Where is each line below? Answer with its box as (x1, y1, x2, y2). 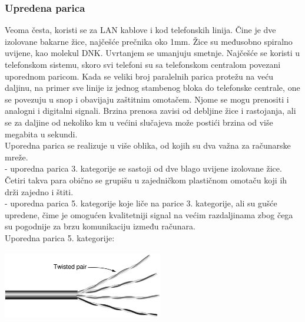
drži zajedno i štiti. (5, 185, 74, 198)
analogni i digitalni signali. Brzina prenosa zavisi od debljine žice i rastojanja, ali (5, 104, 296, 117)
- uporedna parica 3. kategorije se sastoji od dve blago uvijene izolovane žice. (5, 162, 282, 175)
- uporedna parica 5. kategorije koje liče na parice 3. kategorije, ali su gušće (5, 197, 277, 209)
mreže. (5, 150, 28, 163)
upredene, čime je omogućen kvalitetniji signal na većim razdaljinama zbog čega (5, 208, 293, 221)
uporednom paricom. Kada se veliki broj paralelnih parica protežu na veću (5, 70, 274, 82)
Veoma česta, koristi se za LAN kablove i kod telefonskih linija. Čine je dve (5, 24, 276, 36)
